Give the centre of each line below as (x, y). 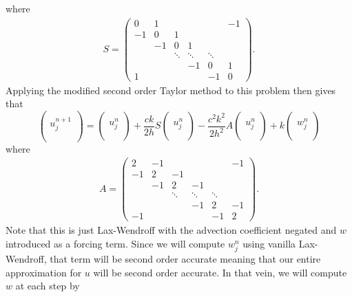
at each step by (48, 286)
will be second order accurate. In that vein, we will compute (220, 272)
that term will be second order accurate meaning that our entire (185, 259)
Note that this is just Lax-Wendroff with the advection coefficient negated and (171, 230)
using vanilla (269, 243)
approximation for (44, 272)
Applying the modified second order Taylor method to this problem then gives (171, 90)
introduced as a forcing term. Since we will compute (115, 243)
